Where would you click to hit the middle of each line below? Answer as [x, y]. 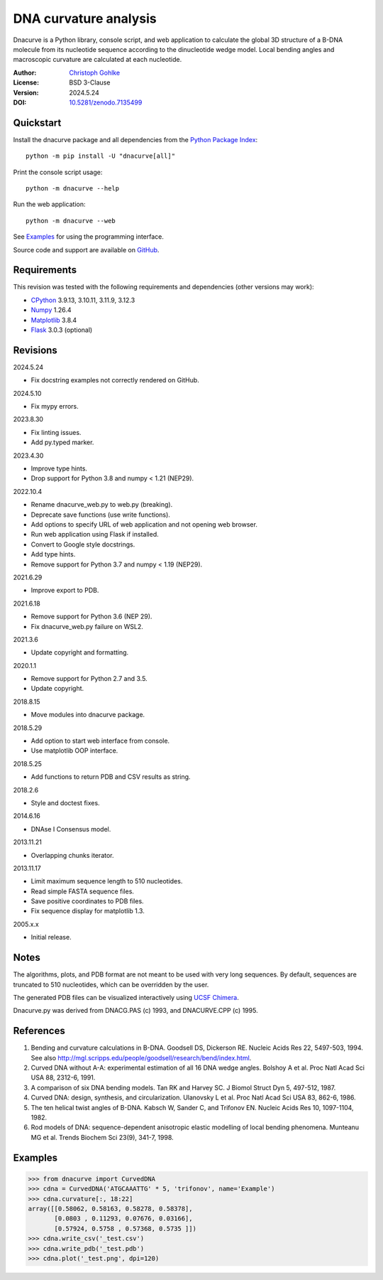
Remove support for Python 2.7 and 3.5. [89, 679]
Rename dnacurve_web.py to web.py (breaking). [102, 505]
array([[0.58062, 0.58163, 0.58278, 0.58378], [110, 1209]
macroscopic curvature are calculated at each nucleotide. [98, 60]
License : [26, 82]
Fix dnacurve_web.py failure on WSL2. [87, 626]
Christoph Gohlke [95, 72]
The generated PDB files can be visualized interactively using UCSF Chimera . [126, 997]
